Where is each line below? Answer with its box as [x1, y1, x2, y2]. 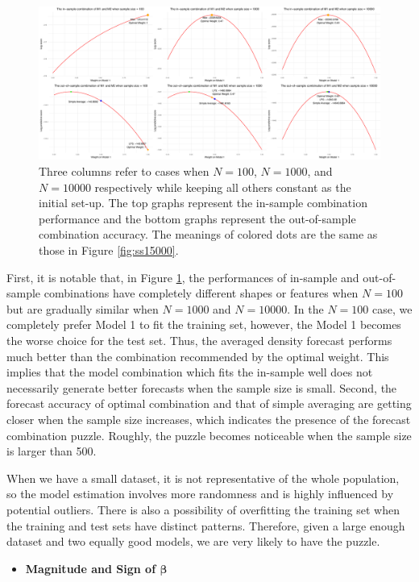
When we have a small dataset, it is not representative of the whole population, [6, 469, 400, 486]
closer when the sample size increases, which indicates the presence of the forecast [6, 410, 411, 427]
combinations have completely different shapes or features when [44, 285, 359, 301]
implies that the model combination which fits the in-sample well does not [6, 364, 373, 380]
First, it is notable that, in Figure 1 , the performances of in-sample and [6, 268, 359, 285]
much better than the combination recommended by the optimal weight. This [6, 347, 389, 364]
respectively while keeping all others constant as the [94, 178, 351, 195]
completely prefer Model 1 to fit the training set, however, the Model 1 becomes [6, 316, 401, 333]
